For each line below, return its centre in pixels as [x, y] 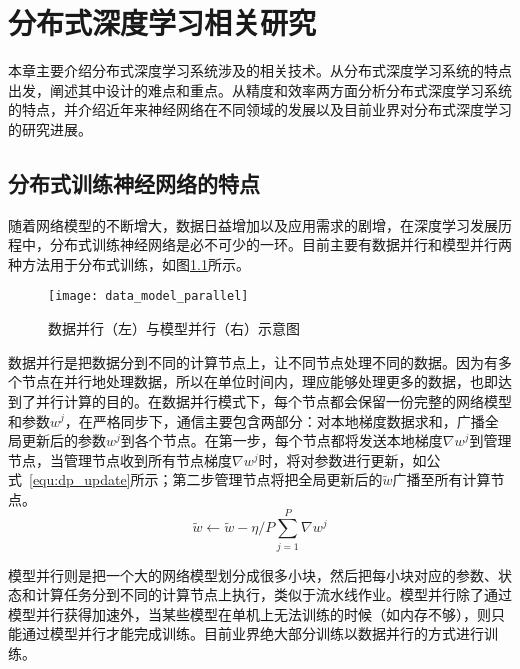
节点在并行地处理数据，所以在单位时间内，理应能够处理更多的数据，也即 [259, 381]
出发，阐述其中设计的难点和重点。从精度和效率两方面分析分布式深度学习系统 [260, 89]
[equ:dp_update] [80, 479]
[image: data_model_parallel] [148, 296]
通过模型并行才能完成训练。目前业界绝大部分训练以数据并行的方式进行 [252, 633]
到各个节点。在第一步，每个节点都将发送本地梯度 [281, 440]
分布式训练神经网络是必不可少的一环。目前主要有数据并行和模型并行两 [280, 244]
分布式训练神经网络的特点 [134, 182]
